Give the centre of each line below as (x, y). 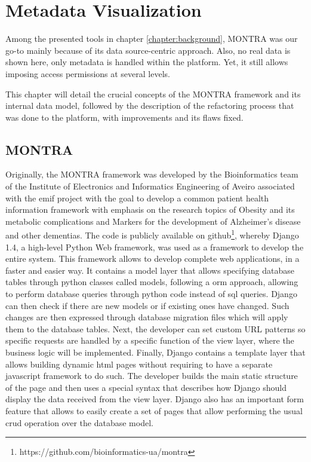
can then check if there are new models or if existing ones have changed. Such (147, 305)
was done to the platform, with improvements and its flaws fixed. (124, 117)
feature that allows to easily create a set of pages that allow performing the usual (154, 411)
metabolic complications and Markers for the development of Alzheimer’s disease (153, 221)
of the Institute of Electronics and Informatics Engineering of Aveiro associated (150, 186)
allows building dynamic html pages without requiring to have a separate (139, 364)
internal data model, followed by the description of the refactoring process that (150, 105)
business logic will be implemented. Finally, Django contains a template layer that (155, 352)
